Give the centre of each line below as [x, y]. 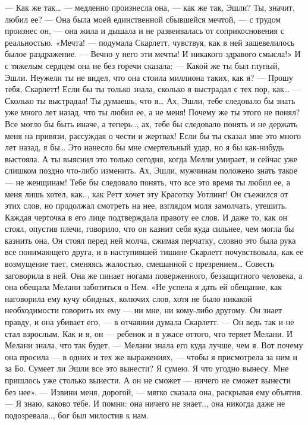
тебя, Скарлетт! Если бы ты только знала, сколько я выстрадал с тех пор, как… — [153, 89]
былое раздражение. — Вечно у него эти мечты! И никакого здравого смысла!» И [153, 54]
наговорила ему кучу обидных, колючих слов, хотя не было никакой [128, 298]
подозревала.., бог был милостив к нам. [77, 415]
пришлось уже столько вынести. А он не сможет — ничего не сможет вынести [148, 380]
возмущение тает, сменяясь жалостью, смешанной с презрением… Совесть [140, 264]
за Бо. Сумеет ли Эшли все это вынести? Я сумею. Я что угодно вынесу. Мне [147, 368]
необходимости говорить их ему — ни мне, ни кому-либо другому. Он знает [144, 310]
